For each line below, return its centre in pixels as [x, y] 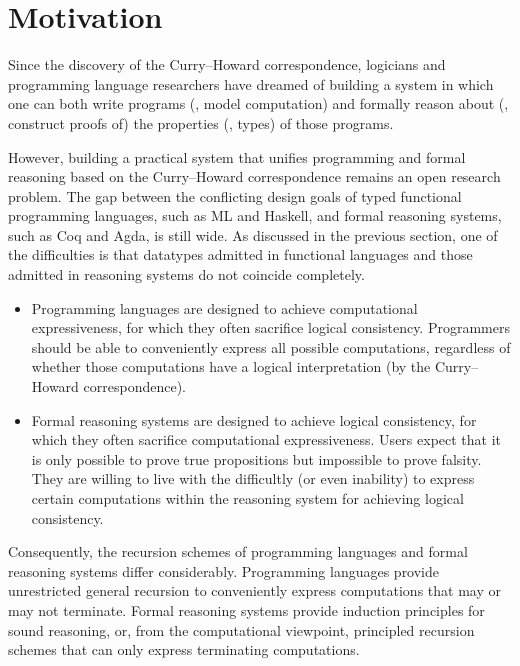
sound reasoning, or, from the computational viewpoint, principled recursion [241, 629]
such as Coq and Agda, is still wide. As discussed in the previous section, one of [253, 234]
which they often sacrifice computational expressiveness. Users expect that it [266, 439]
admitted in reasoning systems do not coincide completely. [186, 274]
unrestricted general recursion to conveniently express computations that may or [254, 590]
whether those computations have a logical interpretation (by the [231, 366]
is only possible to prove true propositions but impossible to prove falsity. [256, 458]
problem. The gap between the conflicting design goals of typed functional [235, 195]
